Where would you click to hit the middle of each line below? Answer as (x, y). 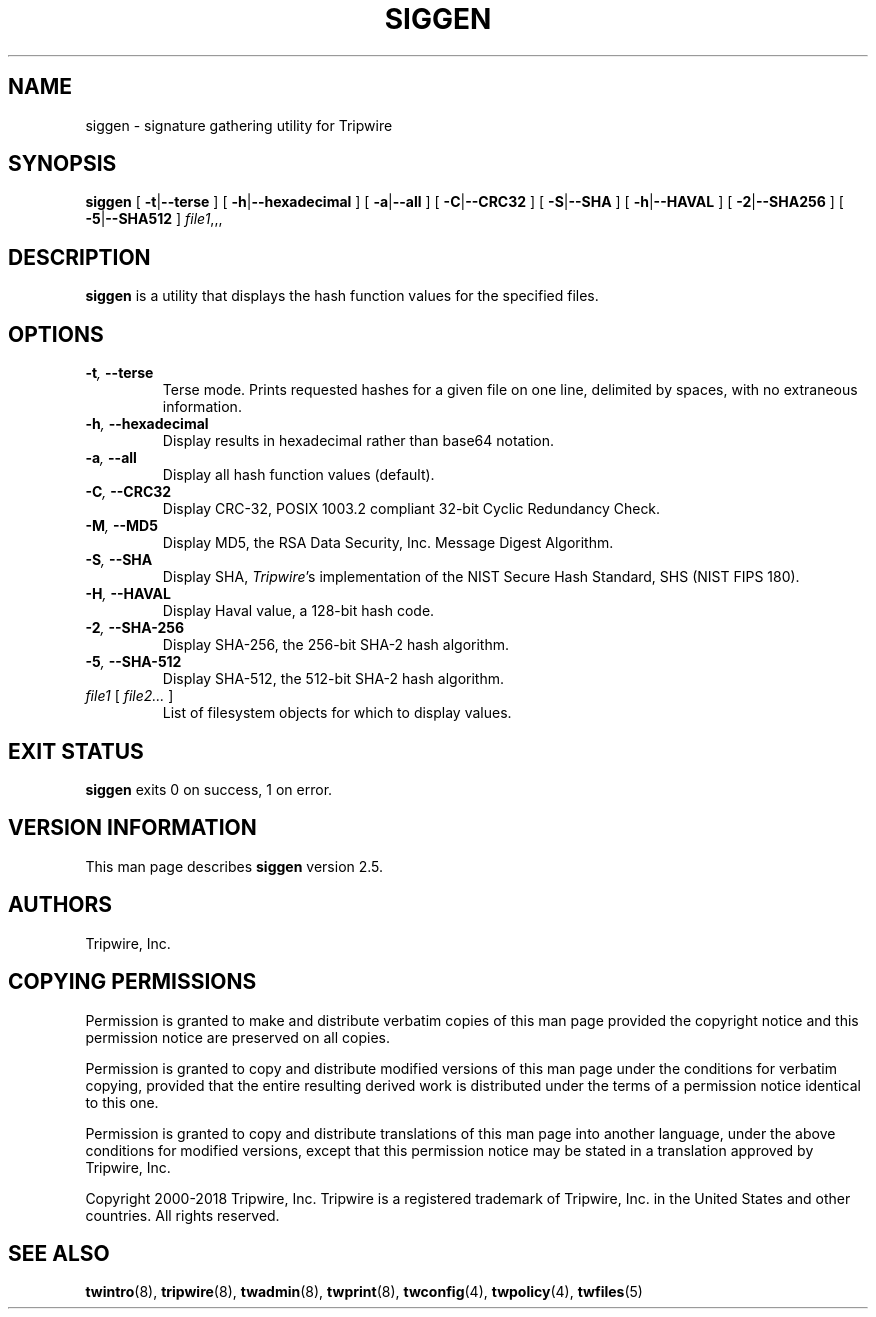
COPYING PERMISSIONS (132, 982)
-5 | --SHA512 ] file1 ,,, (154, 219)
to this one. (122, 1102)
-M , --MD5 (121, 526)
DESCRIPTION (79, 257)
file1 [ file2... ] (129, 696)
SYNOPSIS (62, 164)
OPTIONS (56, 334)
